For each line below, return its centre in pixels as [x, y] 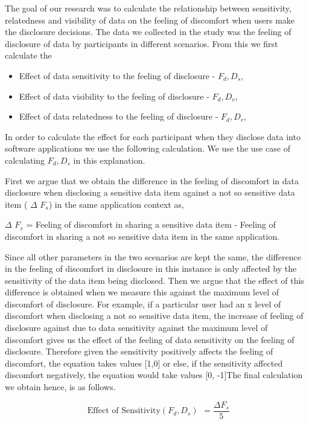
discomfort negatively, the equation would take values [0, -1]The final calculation [154, 375]
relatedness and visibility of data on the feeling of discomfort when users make [150, 20]
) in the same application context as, [116, 204]
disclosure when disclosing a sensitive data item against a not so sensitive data [150, 192]
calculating [25, 160]
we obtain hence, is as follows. [60, 387]
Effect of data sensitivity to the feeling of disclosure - [117, 75]
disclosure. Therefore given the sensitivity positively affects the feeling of [139, 351]
